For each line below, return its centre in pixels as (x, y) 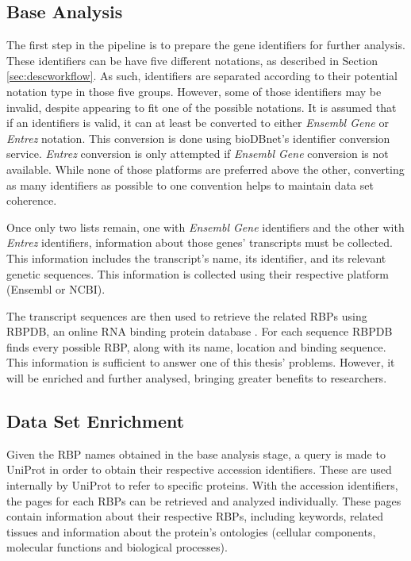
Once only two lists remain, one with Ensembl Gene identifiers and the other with (205, 227)
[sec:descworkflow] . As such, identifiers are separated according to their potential (202, 76)
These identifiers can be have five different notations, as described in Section (192, 60)
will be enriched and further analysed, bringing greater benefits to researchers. (197, 378)
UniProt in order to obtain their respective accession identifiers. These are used (199, 469)
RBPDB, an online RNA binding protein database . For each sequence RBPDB (200, 331)
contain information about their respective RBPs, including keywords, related (195, 516)
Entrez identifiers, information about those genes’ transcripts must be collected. (200, 242)
